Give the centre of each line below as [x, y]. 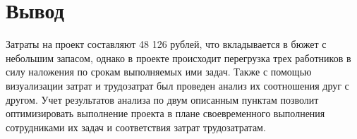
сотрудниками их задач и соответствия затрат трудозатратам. [136, 127]
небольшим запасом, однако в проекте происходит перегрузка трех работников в [178, 58]
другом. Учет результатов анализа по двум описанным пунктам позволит [162, 99]
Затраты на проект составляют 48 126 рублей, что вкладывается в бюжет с [166, 44]
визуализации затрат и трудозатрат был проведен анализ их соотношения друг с [177, 85]
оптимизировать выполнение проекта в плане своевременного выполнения [165, 113]
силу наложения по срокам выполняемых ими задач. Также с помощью [159, 72]
